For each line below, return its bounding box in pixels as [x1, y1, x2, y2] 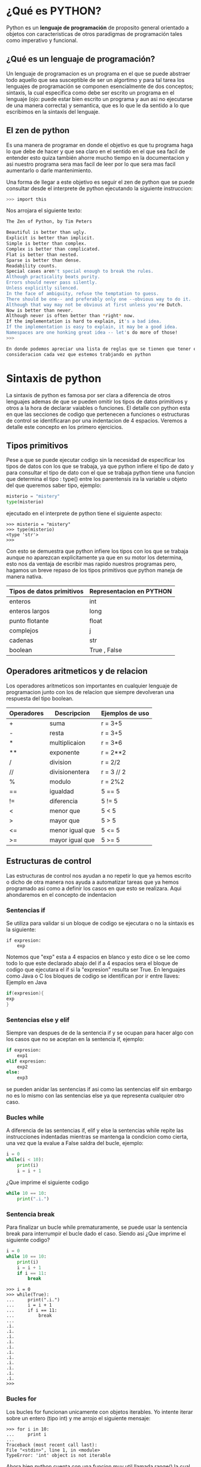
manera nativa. [6, 573, 43, 580]
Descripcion [54, 709, 90, 717]
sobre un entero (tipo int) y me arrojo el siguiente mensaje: [6, 1414, 151, 1422]
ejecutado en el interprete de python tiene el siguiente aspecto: [6, 510, 163, 517]
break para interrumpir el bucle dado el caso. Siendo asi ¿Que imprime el [6, 1230, 186, 1237]
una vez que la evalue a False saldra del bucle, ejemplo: [6, 1140, 144, 1147]
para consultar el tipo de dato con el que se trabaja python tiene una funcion [6, 469, 196, 476]
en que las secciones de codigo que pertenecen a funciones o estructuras [6, 410, 190, 418]
